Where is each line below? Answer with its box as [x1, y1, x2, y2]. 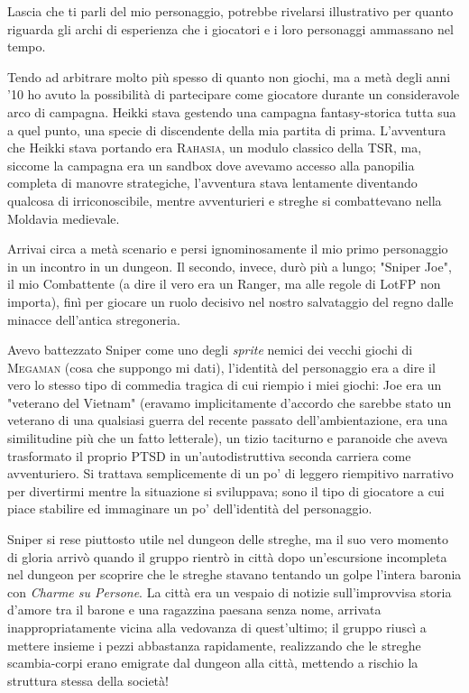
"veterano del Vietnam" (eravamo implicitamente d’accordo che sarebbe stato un [7, 393, 452, 411]
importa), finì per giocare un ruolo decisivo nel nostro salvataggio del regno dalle [7, 291, 454, 310]
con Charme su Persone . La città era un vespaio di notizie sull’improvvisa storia [7, 582, 452, 601]
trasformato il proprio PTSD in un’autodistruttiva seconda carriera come [7, 446, 411, 465]
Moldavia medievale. [7, 208, 120, 227]
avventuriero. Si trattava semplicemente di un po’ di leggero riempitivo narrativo [7, 464, 454, 483]
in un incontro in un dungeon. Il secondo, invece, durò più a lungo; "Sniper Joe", [7, 256, 452, 275]
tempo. [7, 37, 46, 56]
